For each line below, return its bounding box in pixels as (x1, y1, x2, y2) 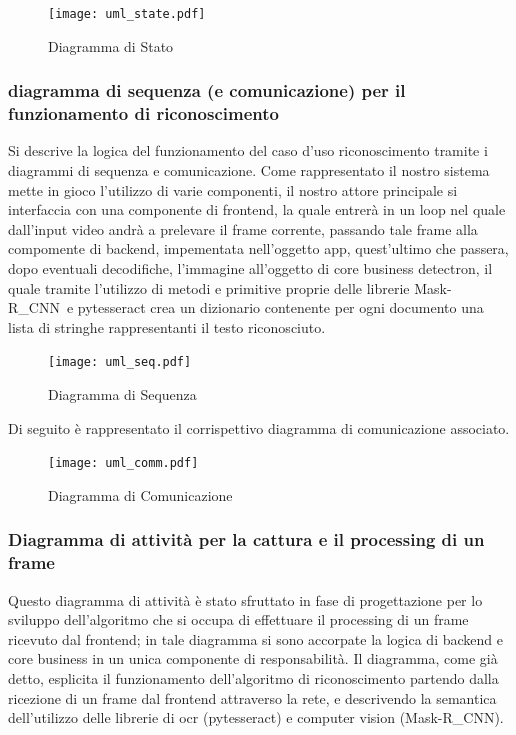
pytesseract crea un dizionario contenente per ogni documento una (77, 297, 484, 318)
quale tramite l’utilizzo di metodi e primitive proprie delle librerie (8, 277, 410, 298)
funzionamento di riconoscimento (8, 101, 279, 126)
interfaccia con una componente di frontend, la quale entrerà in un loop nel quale (8, 199, 506, 220)
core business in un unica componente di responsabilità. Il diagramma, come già (8, 648, 498, 669)
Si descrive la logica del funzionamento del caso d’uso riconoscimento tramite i (8, 140, 488, 161)
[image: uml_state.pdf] (48, 7, 206, 21)
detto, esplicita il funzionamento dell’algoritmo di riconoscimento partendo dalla (8, 667, 499, 688)
